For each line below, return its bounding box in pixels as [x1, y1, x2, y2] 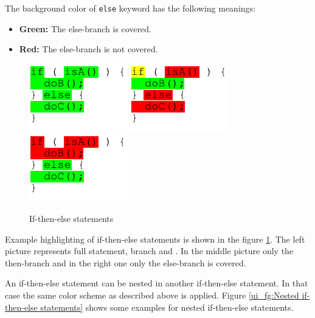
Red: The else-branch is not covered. [19, 43, 158, 55]
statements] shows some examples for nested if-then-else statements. [40, 300, 294, 313]
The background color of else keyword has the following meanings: [5, 2, 255, 14]
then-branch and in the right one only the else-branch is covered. [5, 256, 246, 269]
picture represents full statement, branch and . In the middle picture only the [5, 244, 294, 257]
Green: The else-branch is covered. [19, 22, 152, 35]
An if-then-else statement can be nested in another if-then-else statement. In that [5, 277, 308, 289]
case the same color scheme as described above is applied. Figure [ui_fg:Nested [5, 289, 299, 301]
